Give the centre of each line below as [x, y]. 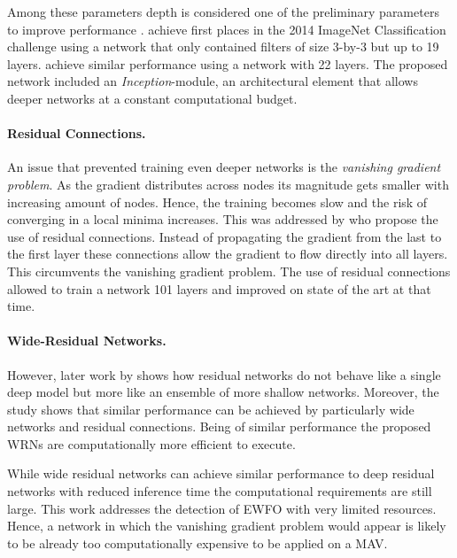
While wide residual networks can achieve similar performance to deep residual [221, 473]
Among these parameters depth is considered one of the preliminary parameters [223, 12]
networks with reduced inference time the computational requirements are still [220, 491]
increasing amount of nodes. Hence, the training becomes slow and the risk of [217, 201]
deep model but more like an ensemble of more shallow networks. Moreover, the [223, 392]
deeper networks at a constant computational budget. [152, 98]
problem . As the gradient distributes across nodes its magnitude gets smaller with [228, 184]
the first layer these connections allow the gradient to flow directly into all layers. [228, 254]
